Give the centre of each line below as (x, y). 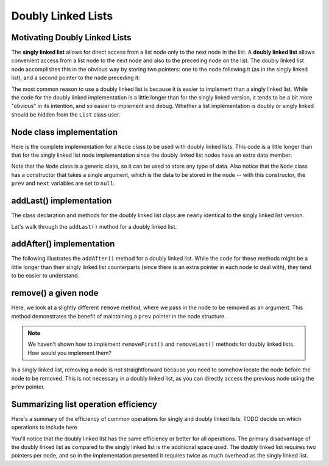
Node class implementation (65, 132)
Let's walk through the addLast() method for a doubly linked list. (94, 226)
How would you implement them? (70, 353)
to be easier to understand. (45, 276)
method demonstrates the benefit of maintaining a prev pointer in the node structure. (119, 316)
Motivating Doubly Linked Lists (71, 38)
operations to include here (44, 428)
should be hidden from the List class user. (66, 114)
